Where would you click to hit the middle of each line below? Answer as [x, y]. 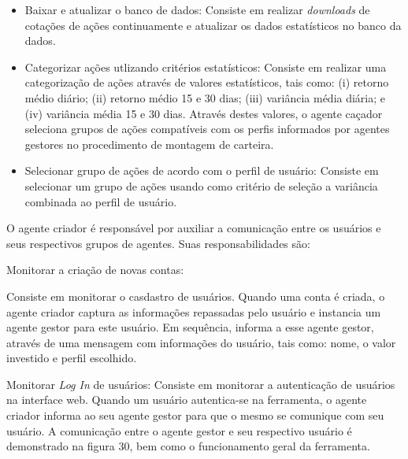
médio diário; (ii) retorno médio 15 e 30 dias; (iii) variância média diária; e [205, 97]
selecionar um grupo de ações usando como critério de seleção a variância [201, 185]
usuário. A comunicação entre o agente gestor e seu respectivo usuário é [179, 430]
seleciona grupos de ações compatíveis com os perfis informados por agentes [207, 129]
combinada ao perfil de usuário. [101, 201]
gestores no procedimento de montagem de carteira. [149, 144]
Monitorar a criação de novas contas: [95, 270]
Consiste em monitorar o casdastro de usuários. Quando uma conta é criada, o [196, 296]
